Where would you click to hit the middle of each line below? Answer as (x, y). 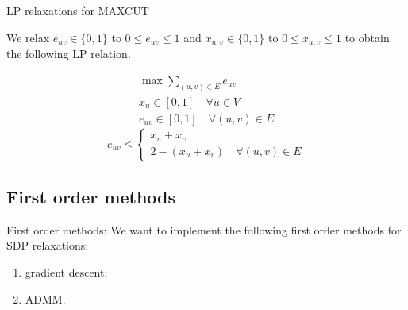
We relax (28, 37)
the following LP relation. (69, 54)
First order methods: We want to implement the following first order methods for (204, 229)
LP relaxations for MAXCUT (78, 10)
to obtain (367, 37)
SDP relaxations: (48, 245)
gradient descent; (66, 271)
